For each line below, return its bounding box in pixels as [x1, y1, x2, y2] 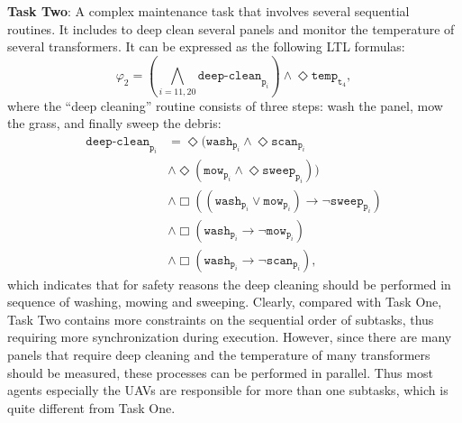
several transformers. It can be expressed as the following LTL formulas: [7, 37, 405, 56]
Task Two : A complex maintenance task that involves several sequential [7, 2, 410, 20]
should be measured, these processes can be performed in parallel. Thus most [7, 363, 433, 382]
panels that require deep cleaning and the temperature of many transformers [7, 345, 430, 363]
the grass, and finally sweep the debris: [7, 114, 222, 133]
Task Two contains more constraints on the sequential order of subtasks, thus [7, 309, 434, 328]
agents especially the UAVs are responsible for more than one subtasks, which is [7, 381, 448, 400]
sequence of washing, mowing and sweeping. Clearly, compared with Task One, [7, 292, 442, 311]
